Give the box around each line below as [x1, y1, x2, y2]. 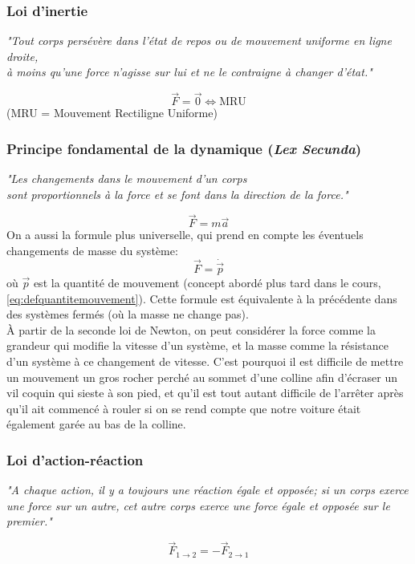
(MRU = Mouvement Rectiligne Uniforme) [6, 104, 218, 121]
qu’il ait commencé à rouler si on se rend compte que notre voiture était [6, 400, 361, 416]
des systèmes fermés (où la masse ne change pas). [6, 306, 249, 323]
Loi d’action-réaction [6, 449, 144, 469]
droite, [6, 47, 39, 64]
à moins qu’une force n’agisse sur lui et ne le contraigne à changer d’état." [6, 63, 372, 80]
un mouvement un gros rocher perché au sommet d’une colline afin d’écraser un [6, 368, 397, 385]
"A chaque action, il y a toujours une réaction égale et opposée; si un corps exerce [6, 481, 409, 498]
